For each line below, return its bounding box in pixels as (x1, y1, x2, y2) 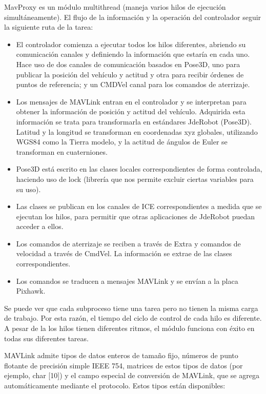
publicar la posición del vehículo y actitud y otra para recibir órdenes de (16, 69, 244, 79)
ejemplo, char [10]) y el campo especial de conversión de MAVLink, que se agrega (4, 370, 259, 381)
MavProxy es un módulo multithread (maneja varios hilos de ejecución (4, 2, 226, 12)
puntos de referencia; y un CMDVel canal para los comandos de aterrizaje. (16, 79, 250, 90)
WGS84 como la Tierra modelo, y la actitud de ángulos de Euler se (16, 136, 228, 147)
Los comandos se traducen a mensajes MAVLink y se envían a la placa (16, 275, 238, 286)
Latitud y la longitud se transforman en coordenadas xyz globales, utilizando (16, 126, 258, 137)
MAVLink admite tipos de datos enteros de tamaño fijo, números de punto (4, 350, 238, 361)
